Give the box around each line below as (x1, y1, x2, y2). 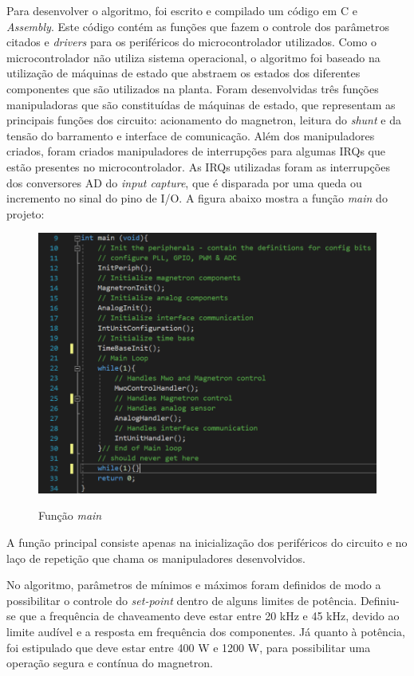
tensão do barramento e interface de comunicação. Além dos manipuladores (6, 127, 375, 143)
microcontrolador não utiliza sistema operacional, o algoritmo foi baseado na (6, 49, 380, 65)
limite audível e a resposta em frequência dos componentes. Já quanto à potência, (6, 623, 405, 640)
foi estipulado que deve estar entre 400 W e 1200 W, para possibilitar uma (6, 639, 371, 655)
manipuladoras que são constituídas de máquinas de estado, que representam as (6, 96, 396, 112)
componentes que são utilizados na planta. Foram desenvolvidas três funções (6, 80, 379, 96)
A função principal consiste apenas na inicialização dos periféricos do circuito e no (6, 534, 408, 551)
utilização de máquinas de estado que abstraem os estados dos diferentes (6, 65, 361, 81)
